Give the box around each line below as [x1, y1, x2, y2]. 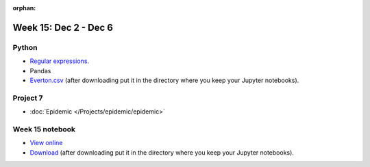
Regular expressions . [29, 57, 89, 65]
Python [12, 42, 38, 52]
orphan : [12, 4, 36, 12]
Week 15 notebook [12, 124, 75, 133]
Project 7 [12, 93, 44, 103]
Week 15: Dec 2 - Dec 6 [12, 21, 113, 34]
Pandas [29, 66, 51, 75]
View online [29, 139, 63, 147]
